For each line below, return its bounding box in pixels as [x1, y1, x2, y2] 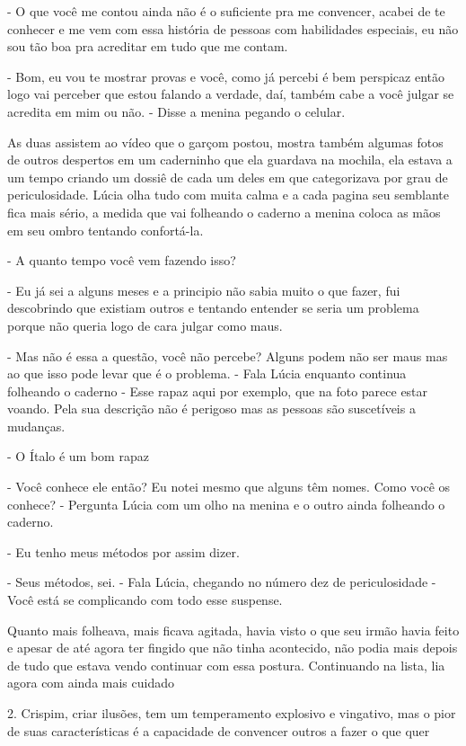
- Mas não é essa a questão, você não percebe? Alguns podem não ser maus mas [7, 346, 448, 365]
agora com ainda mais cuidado [7, 673, 175, 692]
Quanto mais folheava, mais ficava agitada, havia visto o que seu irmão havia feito [7, 620, 460, 639]
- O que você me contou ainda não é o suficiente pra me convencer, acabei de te [7, 2, 445, 20]
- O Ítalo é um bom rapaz [7, 447, 149, 466]
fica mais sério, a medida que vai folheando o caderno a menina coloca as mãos [7, 202, 441, 221]
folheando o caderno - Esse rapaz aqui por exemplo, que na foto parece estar [7, 381, 428, 400]
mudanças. [7, 416, 66, 435]
